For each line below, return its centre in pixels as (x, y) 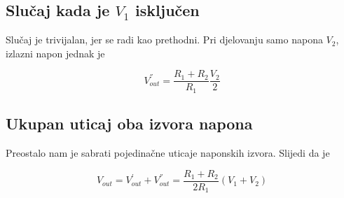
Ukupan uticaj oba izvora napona (129, 123)
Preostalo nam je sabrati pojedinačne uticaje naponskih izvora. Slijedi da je (168, 153)
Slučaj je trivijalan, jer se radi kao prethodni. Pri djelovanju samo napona (164, 40)
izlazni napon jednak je (55, 53)
